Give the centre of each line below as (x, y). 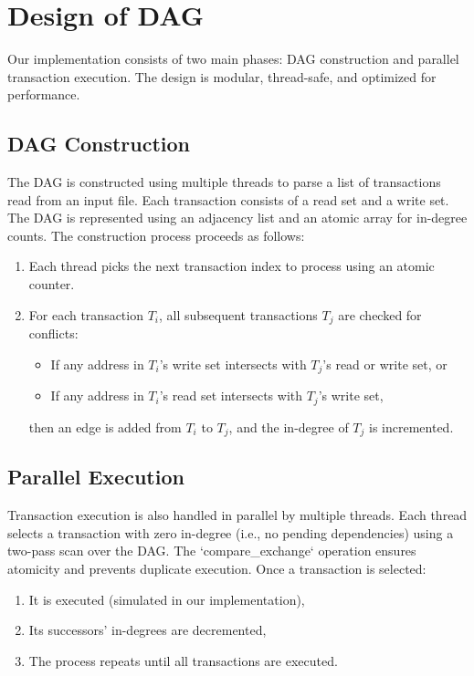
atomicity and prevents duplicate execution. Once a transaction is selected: (217, 569)
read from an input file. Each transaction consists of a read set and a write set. (228, 199)
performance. (44, 94)
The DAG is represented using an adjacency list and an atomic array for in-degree (237, 218)
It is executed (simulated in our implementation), (167, 599)
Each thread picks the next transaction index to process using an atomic (232, 266)
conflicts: (53, 333)
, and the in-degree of (289, 426)
